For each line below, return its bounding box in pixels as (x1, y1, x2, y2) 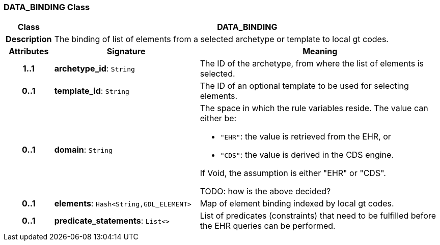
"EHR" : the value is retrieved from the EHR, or (220, 131, 391, 142)
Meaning (302, 46, 338, 57)
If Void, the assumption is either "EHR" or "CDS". (200, 168, 386, 179)
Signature (106, 46, 146, 57)
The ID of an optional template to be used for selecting (200, 81, 409, 91)
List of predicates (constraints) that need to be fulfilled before (200, 211, 436, 221)
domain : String (54, 145, 113, 155)
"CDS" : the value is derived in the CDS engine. (220, 150, 394, 160)
